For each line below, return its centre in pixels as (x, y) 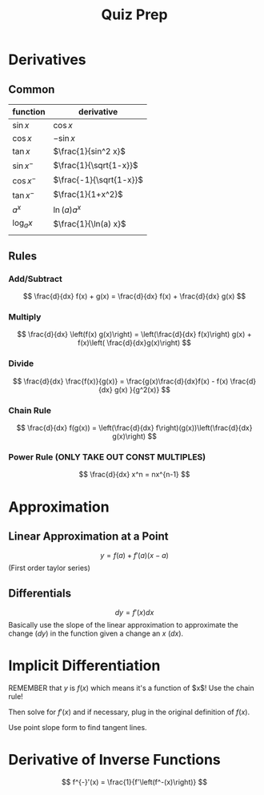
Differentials (40, 593)
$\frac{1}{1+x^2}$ (88, 195)
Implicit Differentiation (84, 666)
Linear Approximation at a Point (89, 536)
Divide (21, 363)
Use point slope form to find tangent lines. (78, 728)
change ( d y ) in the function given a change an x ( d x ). (96, 633)
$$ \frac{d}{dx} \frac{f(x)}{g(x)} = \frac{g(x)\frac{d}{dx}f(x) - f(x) (120, 381)
